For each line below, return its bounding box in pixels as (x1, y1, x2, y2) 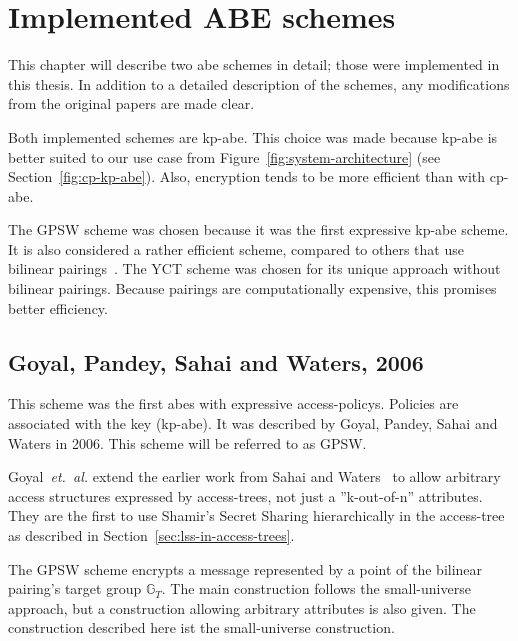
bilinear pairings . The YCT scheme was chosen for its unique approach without (8, 258, 501, 279)
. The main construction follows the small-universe (161, 578, 471, 599)
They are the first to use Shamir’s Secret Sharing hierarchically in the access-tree (8, 505, 505, 526)
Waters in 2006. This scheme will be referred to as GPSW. (8, 432, 367, 453)
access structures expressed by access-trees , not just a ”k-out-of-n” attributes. (8, 485, 483, 506)
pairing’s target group (8, 578, 142, 599)
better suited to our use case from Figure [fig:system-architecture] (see (8, 146, 441, 167)
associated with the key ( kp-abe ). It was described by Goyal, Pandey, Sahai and (8, 413, 498, 434)
